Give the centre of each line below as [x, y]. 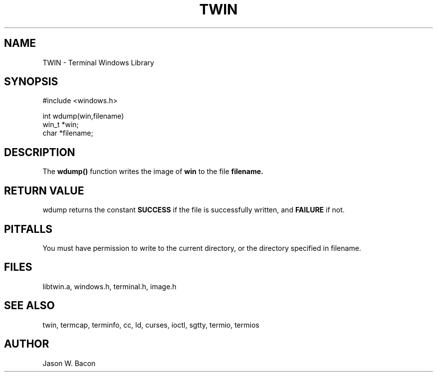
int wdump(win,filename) [83, 116]
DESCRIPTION [40, 152]
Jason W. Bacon [69, 363]
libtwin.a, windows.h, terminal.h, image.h [109, 286]
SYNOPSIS [31, 82]
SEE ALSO [29, 306]
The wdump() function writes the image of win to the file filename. [153, 172]
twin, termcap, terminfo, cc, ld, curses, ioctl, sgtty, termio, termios [151, 325]
